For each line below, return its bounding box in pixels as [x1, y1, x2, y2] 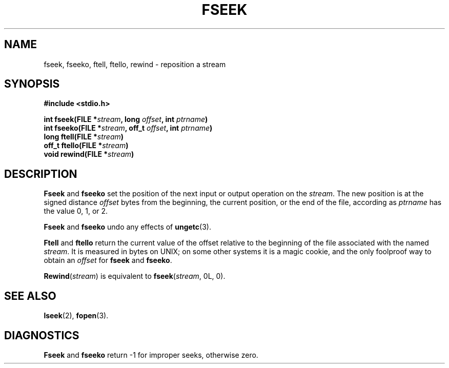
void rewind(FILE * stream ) [44, 150, 134, 159]
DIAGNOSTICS [4, 329, 79, 342]
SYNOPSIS [4, 77, 60, 91]
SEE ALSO [4, 289, 56, 302]
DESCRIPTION [4, 167, 77, 180]
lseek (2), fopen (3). [44, 311, 109, 320]
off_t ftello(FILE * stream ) [44, 141, 129, 150]
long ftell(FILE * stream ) [44, 132, 124, 141]
